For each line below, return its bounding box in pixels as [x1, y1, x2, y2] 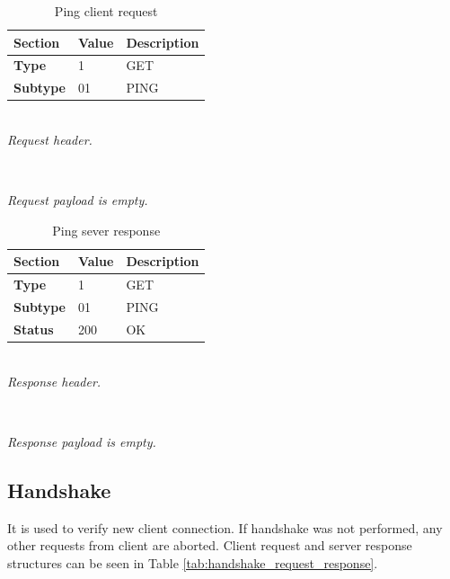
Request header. [7, 129, 93, 148]
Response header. [7, 371, 101, 390]
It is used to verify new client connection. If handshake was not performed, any [7, 518, 443, 537]
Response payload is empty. [7, 432, 156, 450]
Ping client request [54, 2, 158, 20]
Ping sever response [52, 220, 161, 239]
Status [13, 319, 54, 338]
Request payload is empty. [7, 191, 148, 209]
